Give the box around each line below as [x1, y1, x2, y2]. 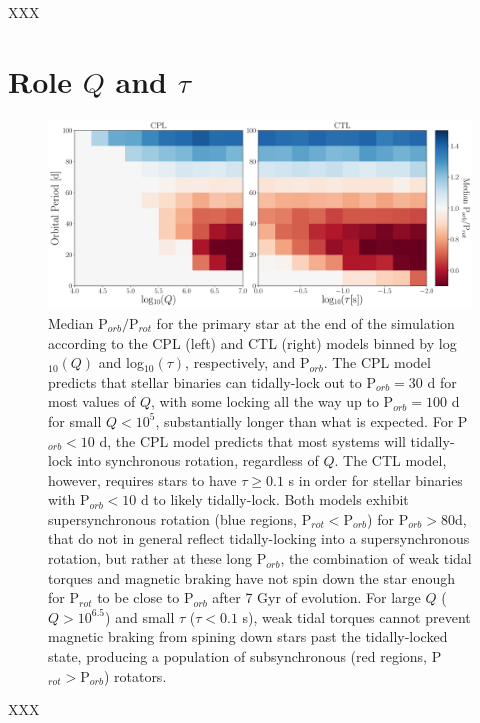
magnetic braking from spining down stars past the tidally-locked [48, 626, 448, 647]
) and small [105, 606, 175, 627]
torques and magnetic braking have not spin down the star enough [48, 567, 456, 588]
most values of [48, 391, 136, 412]
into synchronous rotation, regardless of [77, 450, 319, 471]
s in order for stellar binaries [288, 469, 463, 490]
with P [48, 489, 90, 510]
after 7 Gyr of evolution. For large [212, 587, 421, 608]
